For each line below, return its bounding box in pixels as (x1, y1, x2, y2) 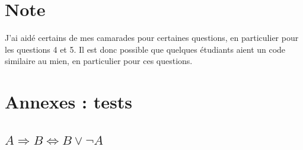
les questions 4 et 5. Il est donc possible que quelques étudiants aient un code (5, 43, 286, 55)
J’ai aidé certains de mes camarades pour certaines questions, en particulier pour (5, 31, 299, 44)
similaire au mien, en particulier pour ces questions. (5, 55, 193, 67)
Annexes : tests (5, 90, 132, 114)
